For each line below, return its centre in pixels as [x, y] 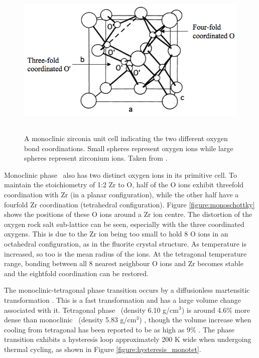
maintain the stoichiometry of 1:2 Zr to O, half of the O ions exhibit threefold [124, 185]
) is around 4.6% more [216, 310]
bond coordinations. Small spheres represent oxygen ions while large [129, 148]
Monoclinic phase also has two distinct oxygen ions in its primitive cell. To [121, 174]
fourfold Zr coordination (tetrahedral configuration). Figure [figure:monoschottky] [129, 204]
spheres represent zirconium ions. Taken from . [96, 158]
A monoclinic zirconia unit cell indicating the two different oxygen [126, 138]
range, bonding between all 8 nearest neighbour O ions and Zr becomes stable [124, 263]
